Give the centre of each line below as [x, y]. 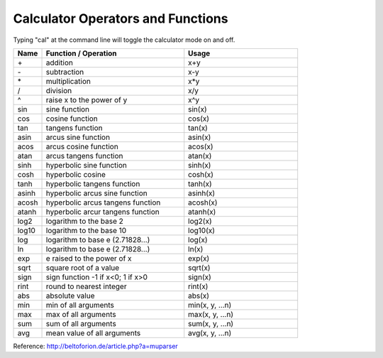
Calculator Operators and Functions [121, 18]
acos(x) [201, 146]
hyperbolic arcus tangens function [103, 202]
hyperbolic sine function [86, 165]
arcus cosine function [82, 146]
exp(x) [199, 258]
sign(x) [200, 277]
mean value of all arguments [93, 332]
